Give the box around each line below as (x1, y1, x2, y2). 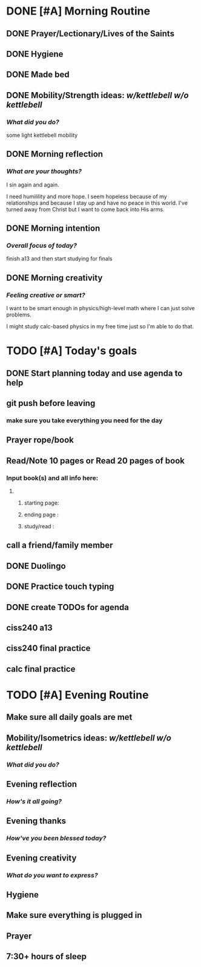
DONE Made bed (6, 70, 70, 80)
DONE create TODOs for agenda (6, 602, 129, 613)
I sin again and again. (6, 181, 59, 188)
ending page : (24, 511, 59, 519)
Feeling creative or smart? (6, 291, 86, 299)
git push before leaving (6, 398, 96, 408)
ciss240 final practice (6, 643, 91, 654)
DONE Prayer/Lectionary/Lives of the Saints (6, 28, 174, 39)
